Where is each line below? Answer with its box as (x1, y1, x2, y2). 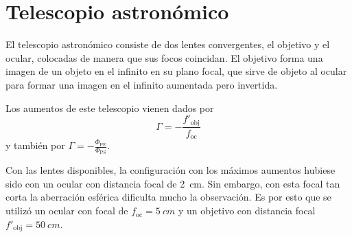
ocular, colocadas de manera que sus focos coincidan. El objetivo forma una (5, 50, 323, 65)
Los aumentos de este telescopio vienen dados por (5, 100, 214, 115)
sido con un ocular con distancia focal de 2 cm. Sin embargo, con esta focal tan (5, 176, 340, 190)
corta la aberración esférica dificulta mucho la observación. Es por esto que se (5, 190, 331, 204)
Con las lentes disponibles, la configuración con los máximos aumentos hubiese (5, 163, 336, 177)
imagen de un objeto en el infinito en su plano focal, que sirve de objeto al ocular (5, 64, 347, 78)
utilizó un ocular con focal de (5, 203, 128, 218)
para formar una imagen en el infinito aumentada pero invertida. (5, 77, 278, 91)
